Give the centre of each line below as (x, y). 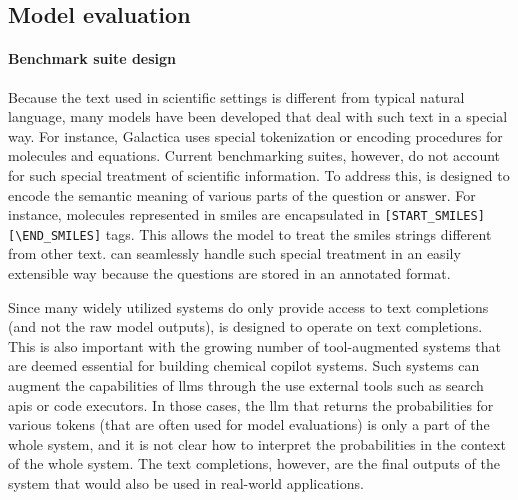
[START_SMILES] (434, 216)
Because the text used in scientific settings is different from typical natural (236, 96)
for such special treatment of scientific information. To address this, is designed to (259, 174)
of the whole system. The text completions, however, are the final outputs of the (254, 463)
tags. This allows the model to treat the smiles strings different (298, 233)
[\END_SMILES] (55, 235)
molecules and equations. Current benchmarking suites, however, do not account (254, 155)
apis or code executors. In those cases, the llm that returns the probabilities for (251, 404)
